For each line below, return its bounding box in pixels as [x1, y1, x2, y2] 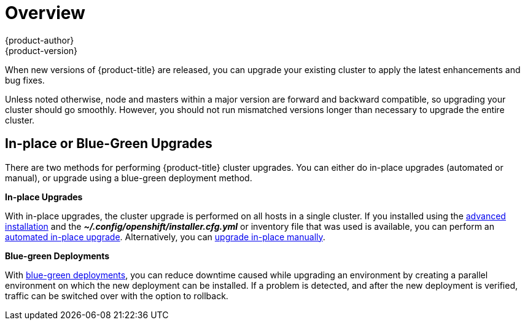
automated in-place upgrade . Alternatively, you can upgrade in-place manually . [5, 231, 325, 242]
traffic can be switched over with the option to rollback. [5, 290, 228, 301]
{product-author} [5, 34, 74, 45]
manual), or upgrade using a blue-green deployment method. [5, 172, 252, 183]
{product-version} [5, 45, 78, 56]
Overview [5, 2, 85, 23]
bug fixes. [5, 74, 45, 85]
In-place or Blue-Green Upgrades [5, 136, 212, 152]
